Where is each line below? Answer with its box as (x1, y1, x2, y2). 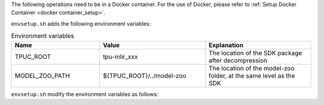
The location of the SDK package (208, 48, 302, 57)
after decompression (208, 56, 268, 64)
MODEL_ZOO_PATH (14, 72, 70, 80)
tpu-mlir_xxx (103, 52, 138, 61)
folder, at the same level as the (208, 72, 295, 80)
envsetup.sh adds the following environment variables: (11, 20, 151, 27)
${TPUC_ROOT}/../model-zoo (103, 72, 187, 80)
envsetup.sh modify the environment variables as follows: (11, 90, 158, 98)
